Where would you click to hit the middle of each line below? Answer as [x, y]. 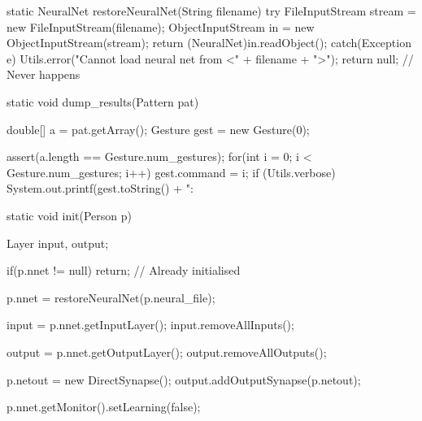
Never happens [44, 74]
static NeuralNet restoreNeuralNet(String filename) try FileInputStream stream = [211, 11]
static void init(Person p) [70, 215]
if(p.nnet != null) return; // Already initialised [124, 270]
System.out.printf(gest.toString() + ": [100, 188]
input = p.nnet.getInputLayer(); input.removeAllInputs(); [150, 325]
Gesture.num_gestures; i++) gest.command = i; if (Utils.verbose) [171, 172]
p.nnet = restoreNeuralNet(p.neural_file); [111, 297]
